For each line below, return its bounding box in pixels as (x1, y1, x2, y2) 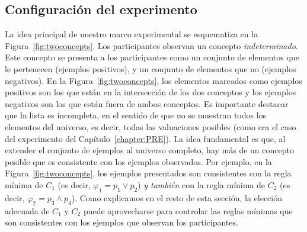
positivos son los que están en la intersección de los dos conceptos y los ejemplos (5, 86, 296, 98)
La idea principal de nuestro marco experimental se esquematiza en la (5, 28, 258, 40)
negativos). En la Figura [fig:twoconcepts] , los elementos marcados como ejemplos (5, 74, 302, 86)
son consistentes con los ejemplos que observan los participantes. (5, 216, 238, 228)
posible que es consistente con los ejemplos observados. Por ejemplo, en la (5, 155, 272, 167)
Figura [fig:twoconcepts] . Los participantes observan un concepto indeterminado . (5, 39, 298, 51)
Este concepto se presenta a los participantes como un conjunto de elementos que (5, 51, 299, 63)
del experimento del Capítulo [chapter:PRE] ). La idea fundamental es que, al (5, 132, 286, 144)
